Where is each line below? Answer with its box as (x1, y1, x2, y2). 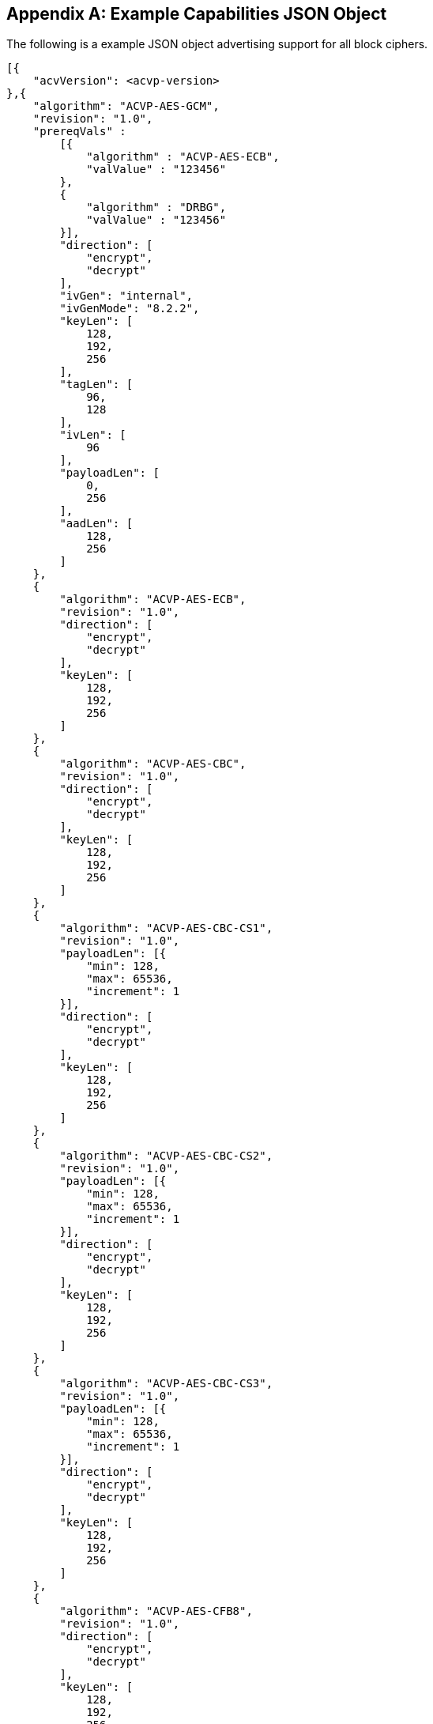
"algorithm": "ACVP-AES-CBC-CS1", (59, 922, 273, 935)
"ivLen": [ (59, 428, 126, 442)
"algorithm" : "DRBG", (86, 201, 227, 214)
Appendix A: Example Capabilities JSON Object (6, 4, 387, 24)
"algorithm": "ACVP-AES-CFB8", (59, 1605, 253, 1618)
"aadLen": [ (59, 517, 134, 530)
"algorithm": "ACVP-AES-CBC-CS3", (59, 1377, 273, 1390)
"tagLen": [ (59, 378, 134, 391)
